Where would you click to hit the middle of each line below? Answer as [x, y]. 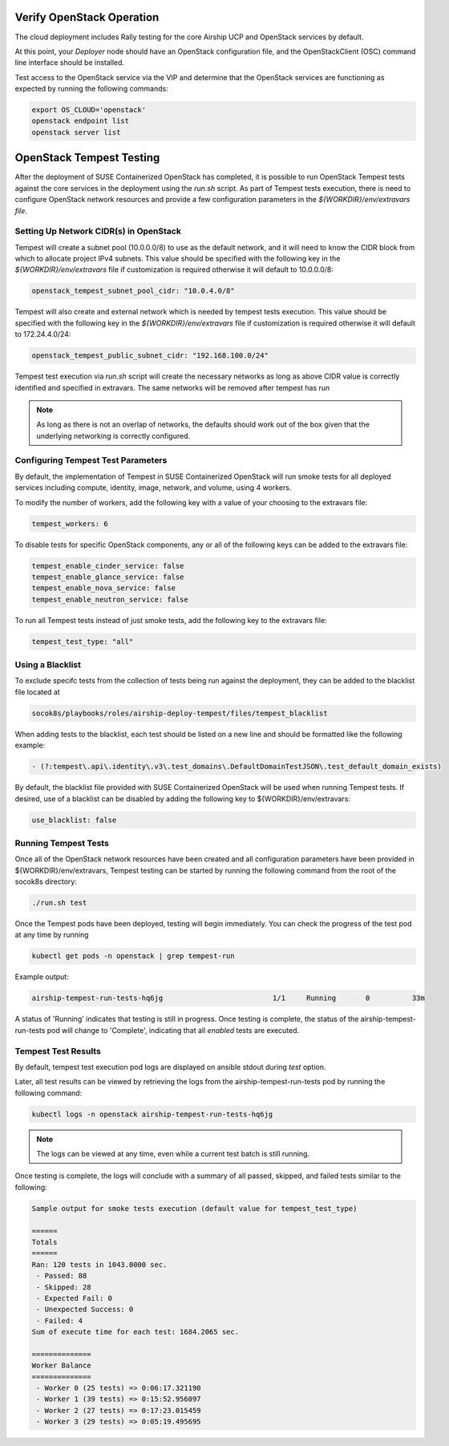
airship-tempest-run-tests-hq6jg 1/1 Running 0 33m [228, 998]
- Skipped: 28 [64, 1287]
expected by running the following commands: [91, 89]
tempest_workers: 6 [70, 524]
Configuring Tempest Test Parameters [91, 460]
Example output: [42, 977]
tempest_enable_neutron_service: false [110, 599]
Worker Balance [61, 1366]
